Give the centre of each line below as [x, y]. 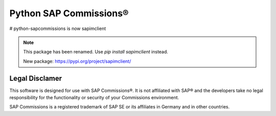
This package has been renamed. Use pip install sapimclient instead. [96, 52]
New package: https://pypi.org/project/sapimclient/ [77, 61]
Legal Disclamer [36, 78]
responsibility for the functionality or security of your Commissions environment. [94, 98]
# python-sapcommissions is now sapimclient [58, 28]
